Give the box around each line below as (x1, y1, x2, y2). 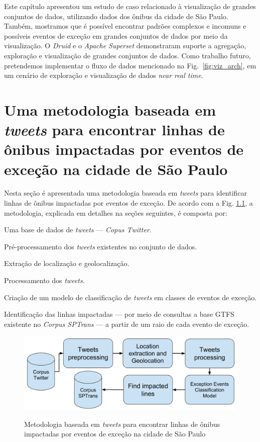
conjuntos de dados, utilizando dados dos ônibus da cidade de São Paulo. (4, 11, 228, 21)
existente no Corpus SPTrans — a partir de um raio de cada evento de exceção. (4, 318, 249, 329)
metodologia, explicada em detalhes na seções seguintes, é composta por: (4, 207, 227, 218)
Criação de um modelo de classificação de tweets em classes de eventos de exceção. (4, 292, 257, 302)
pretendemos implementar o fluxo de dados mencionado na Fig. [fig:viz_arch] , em (4, 60, 256, 70)
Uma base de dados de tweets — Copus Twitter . (4, 224, 152, 235)
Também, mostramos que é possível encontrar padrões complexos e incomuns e (4, 21, 246, 31)
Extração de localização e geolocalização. (4, 258, 129, 269)
